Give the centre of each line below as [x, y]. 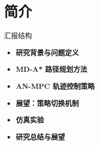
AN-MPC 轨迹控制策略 [55, 86]
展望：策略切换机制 [47, 103]
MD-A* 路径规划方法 [51, 69]
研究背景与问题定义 [47, 52]
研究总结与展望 [40, 136]
